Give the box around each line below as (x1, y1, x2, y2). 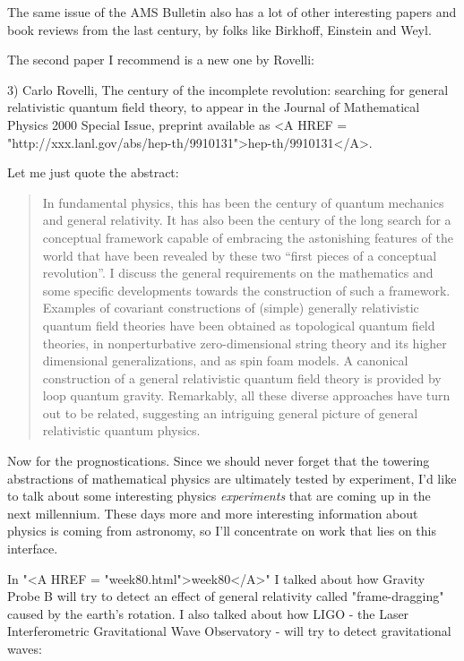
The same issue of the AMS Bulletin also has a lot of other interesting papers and (7, 3, 457, 21)
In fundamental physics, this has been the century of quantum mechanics (42, 193, 444, 211)
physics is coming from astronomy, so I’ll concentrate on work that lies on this (7, 521, 436, 540)
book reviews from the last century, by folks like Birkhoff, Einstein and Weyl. (7, 20, 432, 39)
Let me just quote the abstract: (7, 163, 179, 182)
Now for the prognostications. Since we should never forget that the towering (7, 451, 430, 470)
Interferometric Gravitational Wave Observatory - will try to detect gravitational (7, 622, 451, 640)
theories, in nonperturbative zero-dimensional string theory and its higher (42, 333, 447, 352)
